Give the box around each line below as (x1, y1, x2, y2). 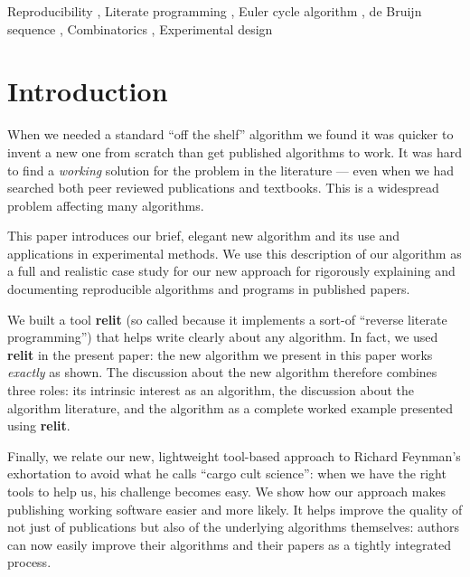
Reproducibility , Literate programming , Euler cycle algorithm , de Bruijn (7, 2, 422, 20)
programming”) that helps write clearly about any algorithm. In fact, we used (7, 327, 438, 346)
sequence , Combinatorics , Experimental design (7, 19, 273, 38)
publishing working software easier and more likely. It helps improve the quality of (7, 499, 463, 518)
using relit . (7, 416, 70, 435)
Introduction (7, 72, 168, 109)
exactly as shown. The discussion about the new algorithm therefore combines (7, 363, 437, 382)
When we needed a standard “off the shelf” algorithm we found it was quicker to (7, 125, 454, 144)
